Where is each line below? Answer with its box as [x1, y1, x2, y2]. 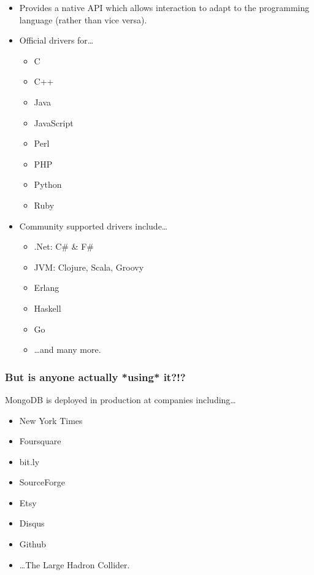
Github [19, 538, 47, 550]
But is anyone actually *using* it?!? [5, 369, 186, 384]
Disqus [19, 517, 45, 530]
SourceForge [19, 476, 65, 488]
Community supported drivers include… [19, 219, 168, 232]
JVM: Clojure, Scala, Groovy [34, 260, 144, 273]
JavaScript [34, 116, 74, 129]
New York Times [19, 414, 83, 426]
